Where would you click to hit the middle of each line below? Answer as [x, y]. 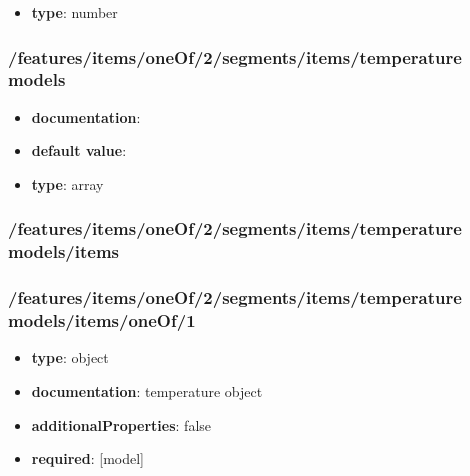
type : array [67, 183]
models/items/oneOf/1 [102, 320]
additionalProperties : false [121, 424]
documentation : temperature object [147, 391]
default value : [79, 150]
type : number [74, 12]
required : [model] [87, 458]
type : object [70, 357]
